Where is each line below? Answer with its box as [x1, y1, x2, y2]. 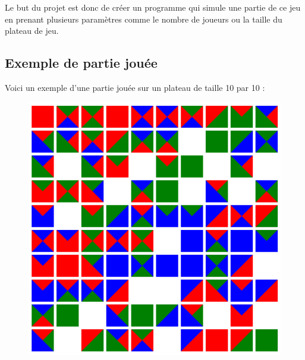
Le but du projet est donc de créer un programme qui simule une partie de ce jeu [5, 1, 301, 13]
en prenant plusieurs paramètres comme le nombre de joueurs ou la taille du [5, 12, 282, 25]
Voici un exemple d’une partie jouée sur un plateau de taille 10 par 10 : [5, 81, 265, 93]
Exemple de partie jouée [5, 53, 158, 72]
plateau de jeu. [5, 24, 59, 37]
